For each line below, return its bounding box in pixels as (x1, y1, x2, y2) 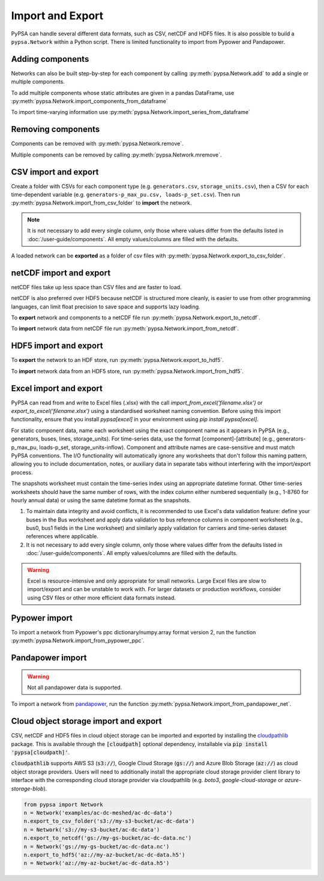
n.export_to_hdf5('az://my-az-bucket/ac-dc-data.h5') (23, 851, 185, 858)
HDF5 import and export (11, 341, 103, 351)
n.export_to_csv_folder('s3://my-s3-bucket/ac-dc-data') (23, 818, 195, 825)
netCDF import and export (11, 268, 111, 278)
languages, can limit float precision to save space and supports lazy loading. (11, 303, 200, 310)
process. (11, 469, 33, 476)
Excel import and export (11, 383, 103, 393)
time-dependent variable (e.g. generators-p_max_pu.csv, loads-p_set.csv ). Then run (11, 191, 240, 198)
